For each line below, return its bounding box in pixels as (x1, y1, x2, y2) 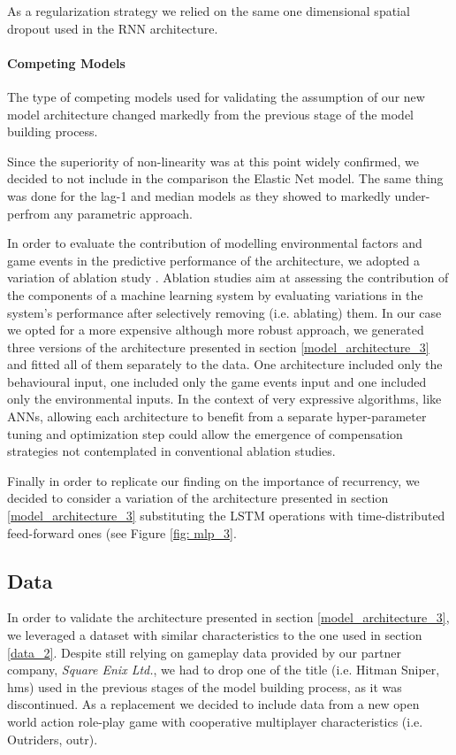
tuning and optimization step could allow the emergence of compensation (7, 424, 403, 443)
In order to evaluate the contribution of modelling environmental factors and (7, 234, 422, 252)
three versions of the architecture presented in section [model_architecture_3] (7, 337, 429, 356)
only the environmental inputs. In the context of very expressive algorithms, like (7, 389, 442, 408)
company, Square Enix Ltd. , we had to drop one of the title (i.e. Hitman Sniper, (7, 660, 440, 679)
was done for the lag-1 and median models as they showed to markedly (7, 186, 391, 204)
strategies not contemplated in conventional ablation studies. (7, 442, 336, 460)
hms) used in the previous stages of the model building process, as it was (7, 677, 402, 696)
